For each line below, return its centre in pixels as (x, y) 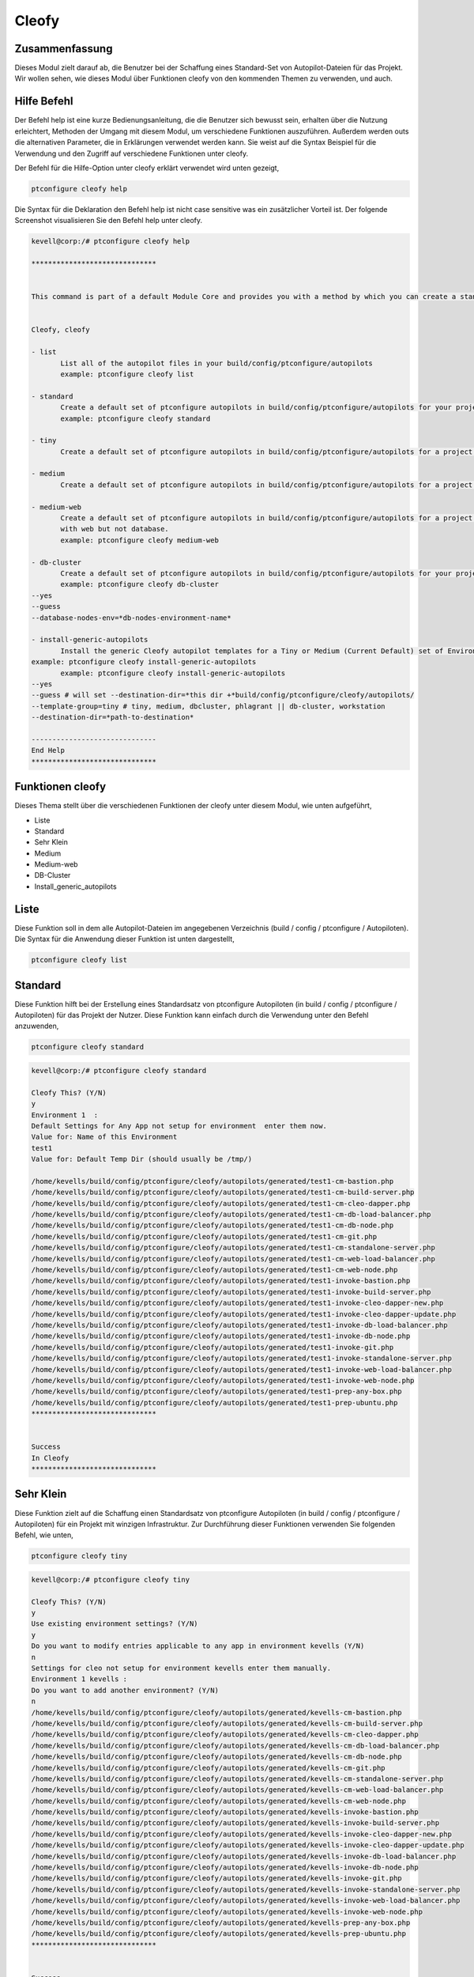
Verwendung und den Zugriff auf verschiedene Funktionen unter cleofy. (132, 153)
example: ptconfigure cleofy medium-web (139, 540)
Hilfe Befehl (44, 102)
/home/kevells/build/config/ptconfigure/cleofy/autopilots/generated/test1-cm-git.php (204, 1236)
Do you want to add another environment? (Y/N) (125, 1690)
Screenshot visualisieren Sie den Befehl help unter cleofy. (109, 221)
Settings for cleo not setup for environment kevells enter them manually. (181, 1668)
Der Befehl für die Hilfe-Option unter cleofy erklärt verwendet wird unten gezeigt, (147, 168)
